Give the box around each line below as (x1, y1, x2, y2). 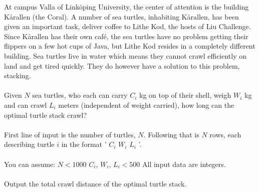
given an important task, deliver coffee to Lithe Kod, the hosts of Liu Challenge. (4, 21, 251, 32)
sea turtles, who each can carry (32, 90, 128, 100)
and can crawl (4, 99, 47, 110)
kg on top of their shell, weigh (139, 90, 231, 100)
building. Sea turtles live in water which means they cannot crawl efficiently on (4, 50, 247, 61)
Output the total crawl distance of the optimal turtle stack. (4, 178, 187, 188)
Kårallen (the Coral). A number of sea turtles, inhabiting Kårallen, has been (4, 11, 239, 22)
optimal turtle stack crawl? (4, 109, 87, 120)
